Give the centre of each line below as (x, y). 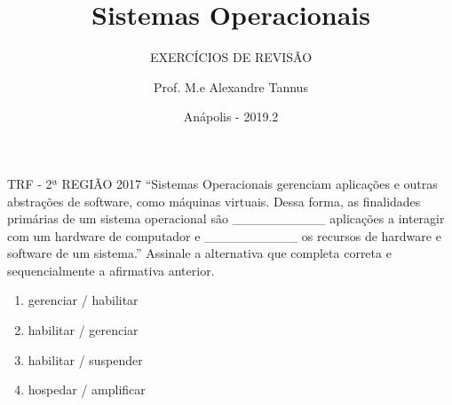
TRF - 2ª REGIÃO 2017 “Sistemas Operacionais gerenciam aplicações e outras (222, 183)
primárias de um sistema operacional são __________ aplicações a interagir (226, 218)
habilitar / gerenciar (83, 330)
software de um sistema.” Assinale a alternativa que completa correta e (199, 253)
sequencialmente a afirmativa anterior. (111, 270)
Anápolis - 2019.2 (231, 117)
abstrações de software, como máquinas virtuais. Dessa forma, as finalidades (214, 201)
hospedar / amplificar (87, 389)
